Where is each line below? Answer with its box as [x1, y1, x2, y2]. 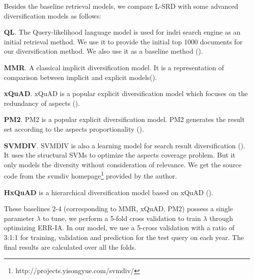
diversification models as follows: [4, 10, 102, 20]
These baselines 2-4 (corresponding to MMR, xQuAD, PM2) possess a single [4, 203, 233, 214]
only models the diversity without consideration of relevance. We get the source [4, 159, 242, 169]
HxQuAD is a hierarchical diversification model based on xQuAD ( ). [4, 187, 213, 197]
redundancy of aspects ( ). [4, 98, 80, 108]
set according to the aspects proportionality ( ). [4, 123, 144, 134]
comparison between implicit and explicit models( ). [4, 72, 157, 82]
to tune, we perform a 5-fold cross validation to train [42, 213, 201, 223]
